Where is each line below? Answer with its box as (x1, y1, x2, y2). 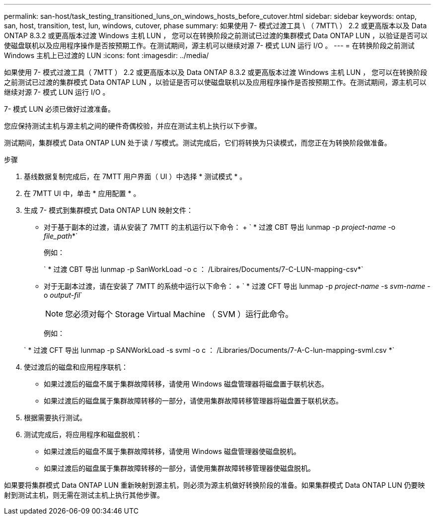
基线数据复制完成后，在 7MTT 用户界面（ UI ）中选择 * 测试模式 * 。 (24, 172, 247, 181)
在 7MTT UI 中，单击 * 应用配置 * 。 (24, 189, 141, 197)
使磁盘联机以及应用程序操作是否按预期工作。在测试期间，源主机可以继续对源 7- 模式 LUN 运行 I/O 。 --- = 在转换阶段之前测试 (4, 41, 415, 50)
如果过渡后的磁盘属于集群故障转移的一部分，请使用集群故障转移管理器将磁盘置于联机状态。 (44, 396, 343, 405)
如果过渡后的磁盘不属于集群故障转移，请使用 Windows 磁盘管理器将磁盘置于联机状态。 (44, 380, 328, 388)
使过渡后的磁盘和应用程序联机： (24, 363, 128, 371)
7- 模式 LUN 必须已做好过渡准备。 (4, 105, 115, 113)
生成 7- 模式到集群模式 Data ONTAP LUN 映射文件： (24, 206, 194, 214)
